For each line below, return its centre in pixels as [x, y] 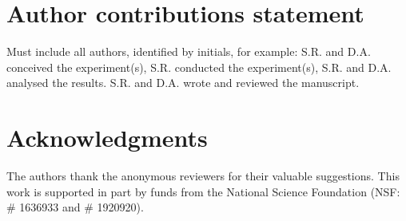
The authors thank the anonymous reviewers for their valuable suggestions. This [203, 176]
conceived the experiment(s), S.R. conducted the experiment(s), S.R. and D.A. [199, 67]
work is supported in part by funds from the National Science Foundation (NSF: [203, 191]
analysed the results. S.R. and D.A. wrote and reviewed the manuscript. [183, 83]
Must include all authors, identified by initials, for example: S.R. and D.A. [189, 51]
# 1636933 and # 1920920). [75, 207]
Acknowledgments [107, 138]
